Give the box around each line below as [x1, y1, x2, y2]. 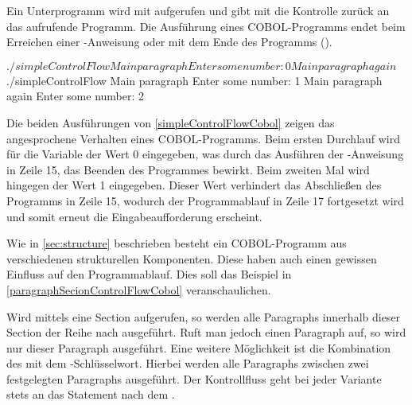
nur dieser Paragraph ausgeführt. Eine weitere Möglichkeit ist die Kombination [6, 339, 391, 356]
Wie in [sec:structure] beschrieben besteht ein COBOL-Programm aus [6, 235, 347, 251]
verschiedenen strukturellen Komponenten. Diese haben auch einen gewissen [6, 250, 377, 267]
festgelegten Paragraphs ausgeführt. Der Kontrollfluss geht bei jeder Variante [6, 370, 382, 387]
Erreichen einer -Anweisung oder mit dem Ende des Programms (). [6, 33, 332, 50]
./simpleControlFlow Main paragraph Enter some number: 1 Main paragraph [6, 72, 383, 88]
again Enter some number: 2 [6, 88, 145, 104]
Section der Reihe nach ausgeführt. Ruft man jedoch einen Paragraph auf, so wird [6, 324, 406, 341]
